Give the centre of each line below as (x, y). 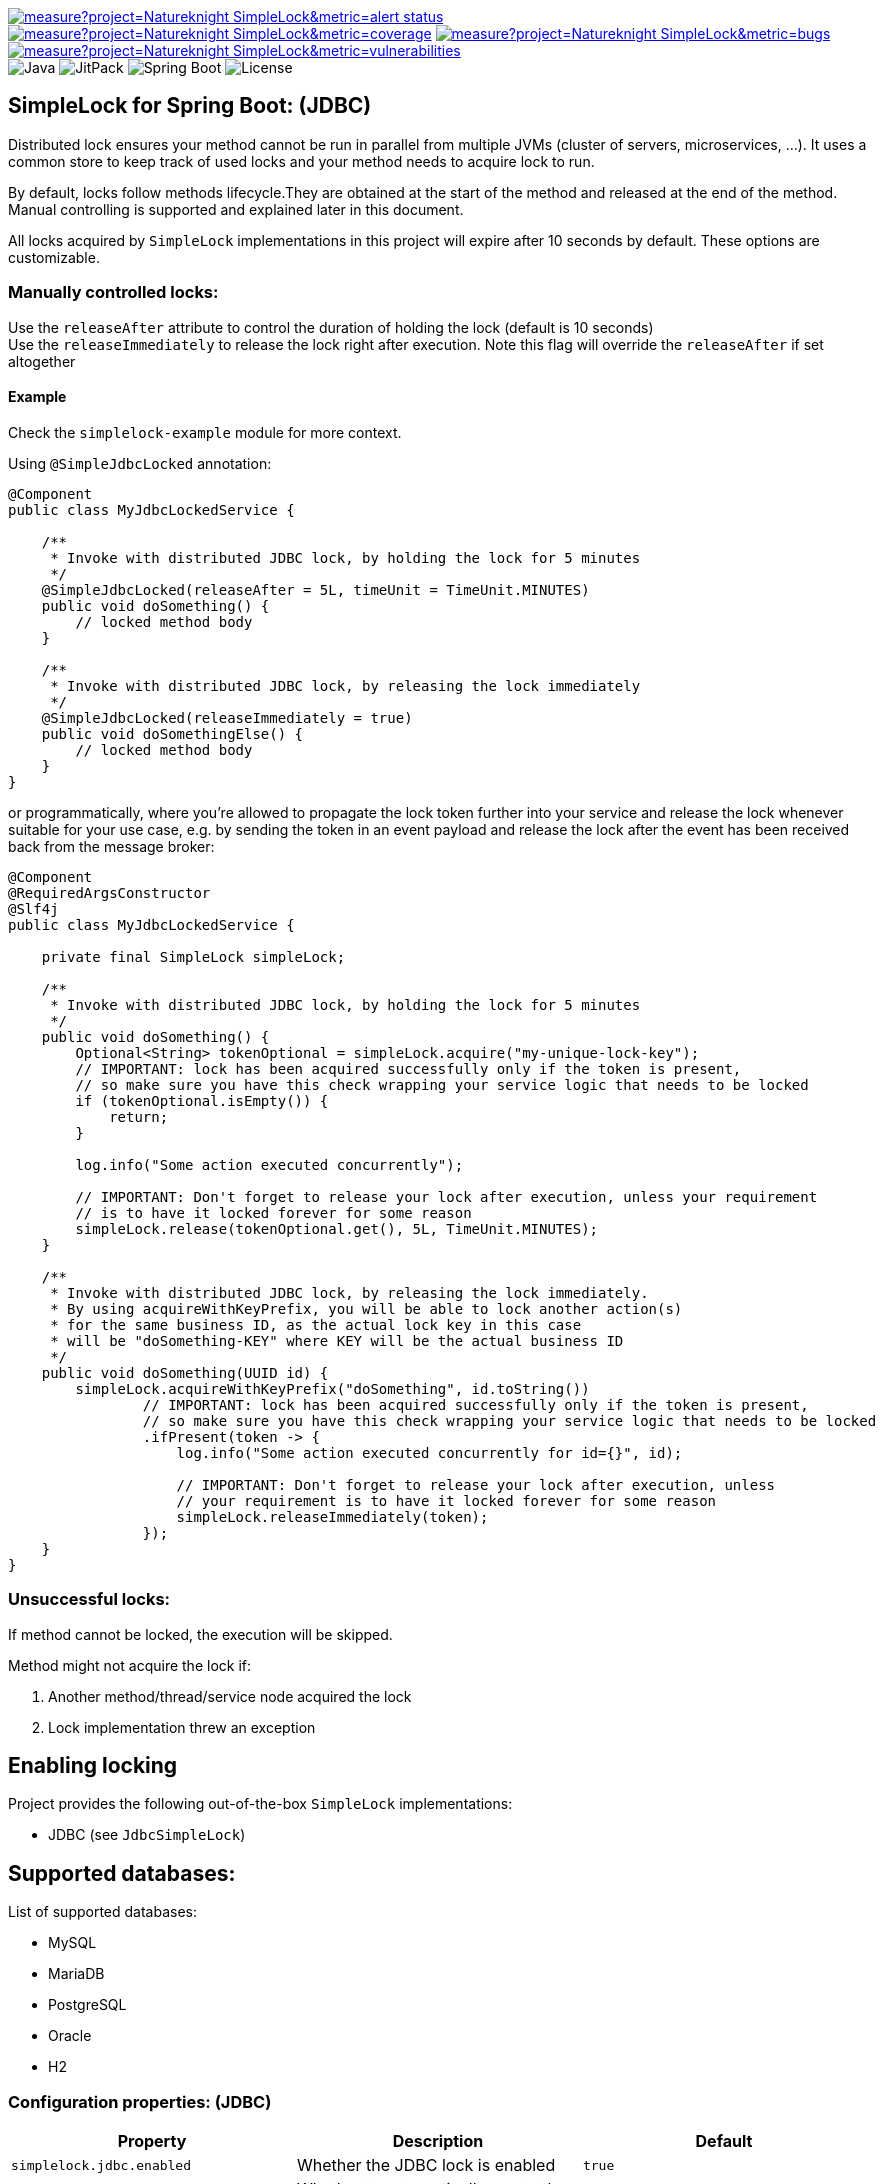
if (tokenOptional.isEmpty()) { (202, 1100)
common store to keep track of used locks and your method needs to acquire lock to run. (301, 161)
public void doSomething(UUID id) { (185, 1372)
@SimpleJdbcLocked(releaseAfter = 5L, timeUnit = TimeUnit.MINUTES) (315, 589)
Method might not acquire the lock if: (129, 1665)
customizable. (54, 257)
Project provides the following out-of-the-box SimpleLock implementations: (260, 1804)
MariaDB (76, 1974)
